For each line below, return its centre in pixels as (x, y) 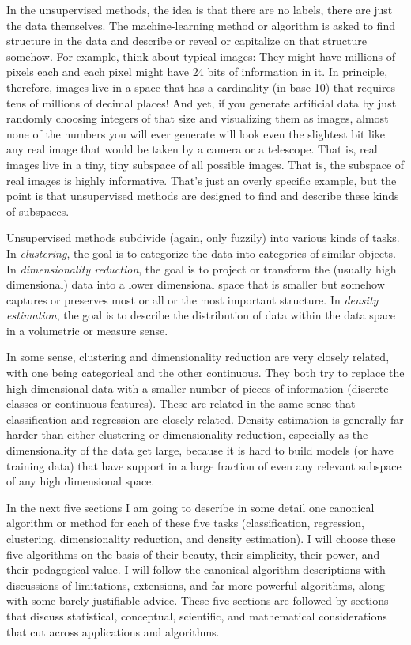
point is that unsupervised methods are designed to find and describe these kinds (203, 196)
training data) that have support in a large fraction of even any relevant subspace (204, 465)
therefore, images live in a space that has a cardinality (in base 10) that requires (201, 87)
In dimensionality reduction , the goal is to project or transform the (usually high (202, 268)
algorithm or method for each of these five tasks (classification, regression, (185, 523)
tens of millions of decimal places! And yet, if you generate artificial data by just (202, 102)
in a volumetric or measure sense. (87, 330)
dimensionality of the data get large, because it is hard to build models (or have (200, 450)
